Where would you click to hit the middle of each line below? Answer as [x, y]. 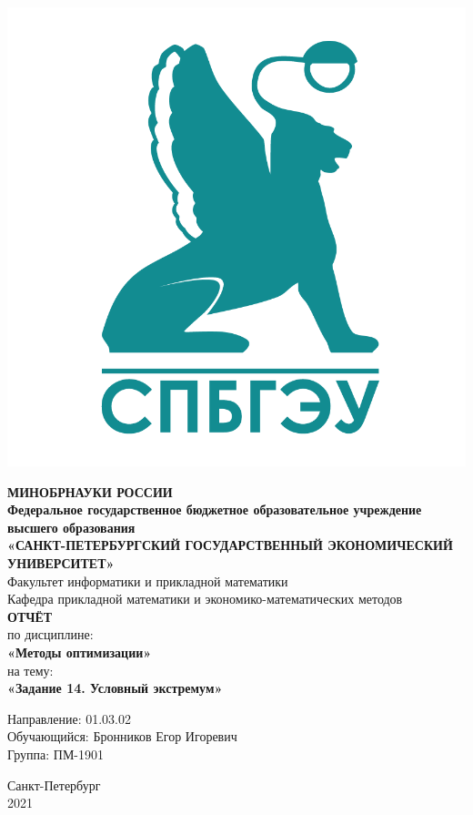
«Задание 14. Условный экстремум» [115, 688]
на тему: [30, 670]
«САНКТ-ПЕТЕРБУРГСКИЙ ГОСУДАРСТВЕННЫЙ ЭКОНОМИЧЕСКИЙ [230, 545]
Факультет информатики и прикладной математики [148, 581]
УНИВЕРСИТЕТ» [61, 562]
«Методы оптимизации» [80, 652]
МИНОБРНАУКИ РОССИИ [90, 491]
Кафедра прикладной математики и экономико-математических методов [205, 599]
